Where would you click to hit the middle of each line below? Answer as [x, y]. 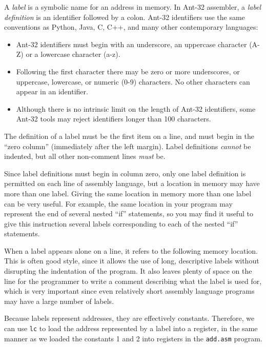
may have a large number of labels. [59, 301]
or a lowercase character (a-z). [73, 54]
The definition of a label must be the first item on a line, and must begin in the [129, 136]
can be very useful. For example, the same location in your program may [118, 203]
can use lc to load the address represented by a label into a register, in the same [131, 328]
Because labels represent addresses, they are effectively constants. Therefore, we [129, 318]
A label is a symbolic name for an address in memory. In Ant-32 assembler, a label [133, 7]
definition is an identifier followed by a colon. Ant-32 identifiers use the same [125, 17]
